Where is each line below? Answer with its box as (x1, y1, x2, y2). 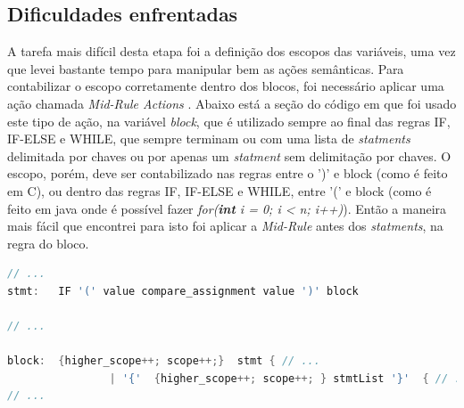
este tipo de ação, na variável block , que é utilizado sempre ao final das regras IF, (7, 111, 451, 130)
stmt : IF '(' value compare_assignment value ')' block (7, 284, 359, 298)
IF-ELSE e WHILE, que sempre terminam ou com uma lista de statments (7, 129, 410, 148)
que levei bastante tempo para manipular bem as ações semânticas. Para (7, 59, 404, 78)
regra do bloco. (7, 233, 89, 252)
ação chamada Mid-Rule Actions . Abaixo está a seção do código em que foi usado (7, 94, 457, 112)
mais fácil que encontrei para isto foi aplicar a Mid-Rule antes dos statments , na (7, 216, 443, 235)
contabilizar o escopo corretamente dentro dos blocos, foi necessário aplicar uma (7, 77, 444, 95)
